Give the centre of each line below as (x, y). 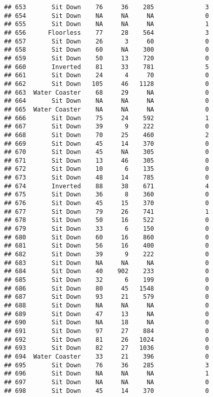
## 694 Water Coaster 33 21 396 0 (107, 356)
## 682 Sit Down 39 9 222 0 (107, 255)
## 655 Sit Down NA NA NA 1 (107, 24)
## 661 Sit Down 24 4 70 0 (107, 75)
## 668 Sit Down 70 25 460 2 (107, 135)
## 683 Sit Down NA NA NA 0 (107, 263)
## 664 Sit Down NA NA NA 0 (107, 101)
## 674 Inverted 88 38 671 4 (107, 186)
